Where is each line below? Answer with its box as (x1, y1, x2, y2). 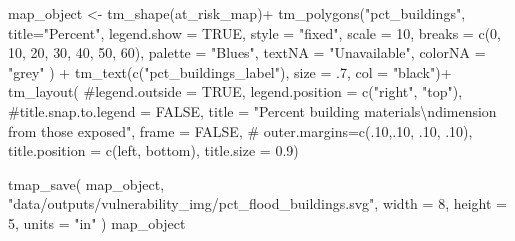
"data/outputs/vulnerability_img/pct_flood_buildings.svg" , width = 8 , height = (8, 193, 507, 214)
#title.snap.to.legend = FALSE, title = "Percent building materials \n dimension (8, 100, 497, 121)
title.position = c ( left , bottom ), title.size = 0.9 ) (8, 140, 299, 161)
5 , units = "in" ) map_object (8, 212, 186, 233)
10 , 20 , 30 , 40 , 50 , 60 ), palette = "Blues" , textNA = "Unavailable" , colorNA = (8, 42, 486, 63)
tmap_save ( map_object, (8, 173, 165, 194)
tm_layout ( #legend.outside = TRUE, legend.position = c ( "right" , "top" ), (8, 81, 463, 102)
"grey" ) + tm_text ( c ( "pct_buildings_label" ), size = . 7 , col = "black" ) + (8, 61, 452, 82)
